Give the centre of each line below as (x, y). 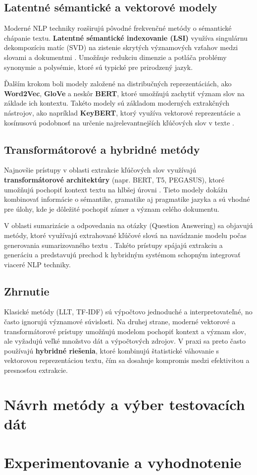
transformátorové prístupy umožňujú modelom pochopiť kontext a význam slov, (125, 331)
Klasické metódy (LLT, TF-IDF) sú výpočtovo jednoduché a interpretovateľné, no (128, 312)
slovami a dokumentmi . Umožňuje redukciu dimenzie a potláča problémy (115, 57)
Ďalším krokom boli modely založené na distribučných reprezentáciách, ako (118, 84)
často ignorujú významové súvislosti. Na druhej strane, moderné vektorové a (120, 322)
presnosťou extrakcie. (36, 370)
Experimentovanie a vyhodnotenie (123, 462)
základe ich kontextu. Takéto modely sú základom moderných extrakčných (117, 103)
